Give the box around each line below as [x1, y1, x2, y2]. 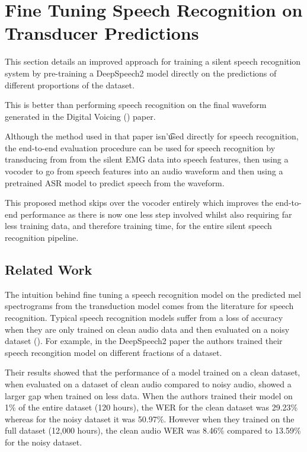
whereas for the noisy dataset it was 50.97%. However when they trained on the [5, 412, 295, 425]
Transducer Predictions [5, 21, 199, 45]
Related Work [5, 260, 92, 279]
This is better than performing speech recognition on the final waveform [5, 98, 267, 111]
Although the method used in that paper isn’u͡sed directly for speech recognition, [5, 130, 299, 142]
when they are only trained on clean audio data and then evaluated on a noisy [5, 323, 290, 335]
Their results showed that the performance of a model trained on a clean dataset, [5, 366, 300, 378]
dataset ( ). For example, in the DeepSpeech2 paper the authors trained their [5, 335, 283, 347]
